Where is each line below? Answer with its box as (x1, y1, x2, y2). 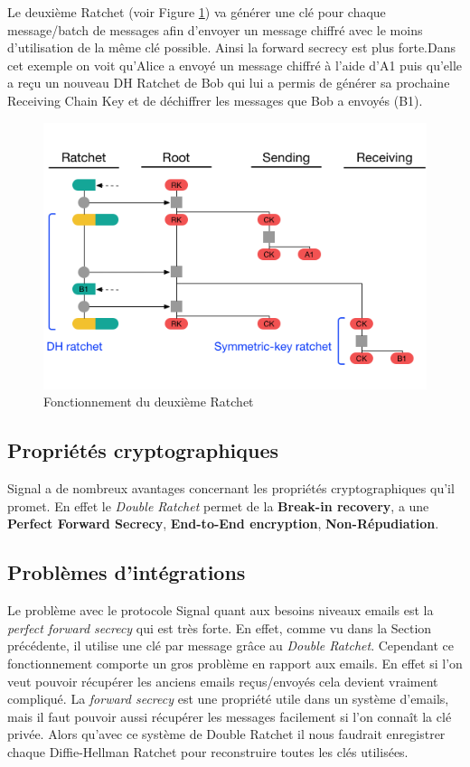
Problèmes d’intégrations (7, 558, 246, 586)
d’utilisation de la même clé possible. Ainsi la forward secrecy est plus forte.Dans (7, 38, 456, 57)
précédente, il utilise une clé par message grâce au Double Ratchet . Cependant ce (7, 636, 454, 655)
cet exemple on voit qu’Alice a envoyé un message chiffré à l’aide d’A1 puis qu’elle (7, 55, 463, 74)
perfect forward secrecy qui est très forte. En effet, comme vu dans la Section (7, 618, 432, 637)
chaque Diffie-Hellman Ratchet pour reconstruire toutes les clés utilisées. (7, 742, 409, 761)
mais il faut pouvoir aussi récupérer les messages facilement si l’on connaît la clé (7, 706, 452, 725)
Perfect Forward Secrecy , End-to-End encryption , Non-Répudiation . (7, 514, 439, 533)
